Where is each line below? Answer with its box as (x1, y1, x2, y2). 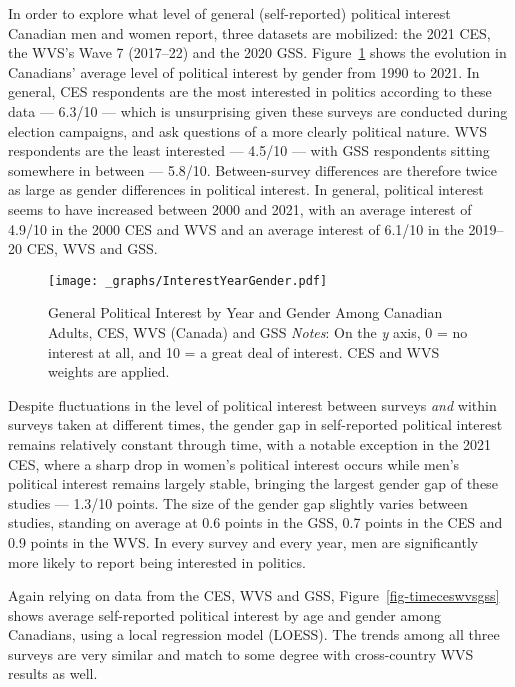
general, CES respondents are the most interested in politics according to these (8, 81, 492, 102)
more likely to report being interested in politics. (8, 551, 306, 572)
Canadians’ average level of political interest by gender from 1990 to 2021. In (8, 61, 480, 82)
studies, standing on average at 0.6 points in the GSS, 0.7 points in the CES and (8, 512, 503, 533)
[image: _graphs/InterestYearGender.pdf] (48, 273, 328, 288)
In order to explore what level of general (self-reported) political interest (8, 3, 451, 23)
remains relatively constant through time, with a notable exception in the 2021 (8, 433, 491, 454)
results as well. (8, 663, 98, 684)
